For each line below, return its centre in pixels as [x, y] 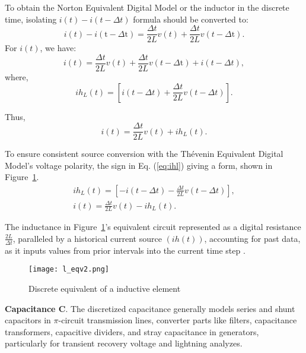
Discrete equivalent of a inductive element [105, 289]
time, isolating [31, 19]
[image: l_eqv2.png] [69, 270]
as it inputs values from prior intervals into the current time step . [125, 250]
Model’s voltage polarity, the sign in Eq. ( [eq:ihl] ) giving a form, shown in [139, 165]
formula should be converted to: [191, 19]
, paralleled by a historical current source [87, 238]
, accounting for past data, [252, 238]
